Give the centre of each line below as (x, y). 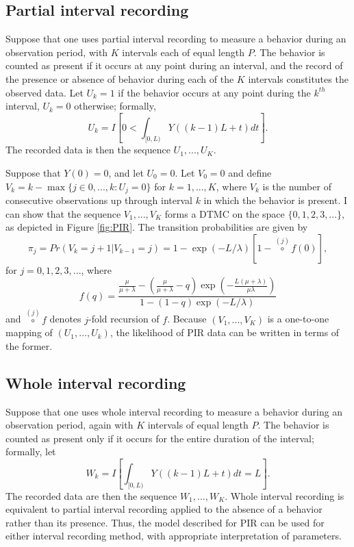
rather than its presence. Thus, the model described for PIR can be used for (165, 522)
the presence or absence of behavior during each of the (120, 78)
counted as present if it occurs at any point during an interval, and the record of (174, 65)
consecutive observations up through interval (99, 200)
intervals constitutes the (298, 78)
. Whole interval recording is (285, 495)
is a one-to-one (298, 319)
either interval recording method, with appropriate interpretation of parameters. (174, 536)
